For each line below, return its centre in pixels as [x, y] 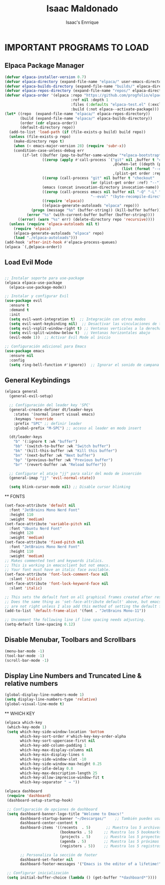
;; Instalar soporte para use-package [44, 278]
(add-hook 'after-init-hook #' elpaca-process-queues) [61, 243]
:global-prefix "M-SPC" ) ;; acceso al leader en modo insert [77, 428]
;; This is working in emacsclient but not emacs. [58, 565]
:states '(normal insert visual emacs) [54, 414]
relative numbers [31, 683]
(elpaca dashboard [23, 791]
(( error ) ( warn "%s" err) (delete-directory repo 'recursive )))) [86, 219]
